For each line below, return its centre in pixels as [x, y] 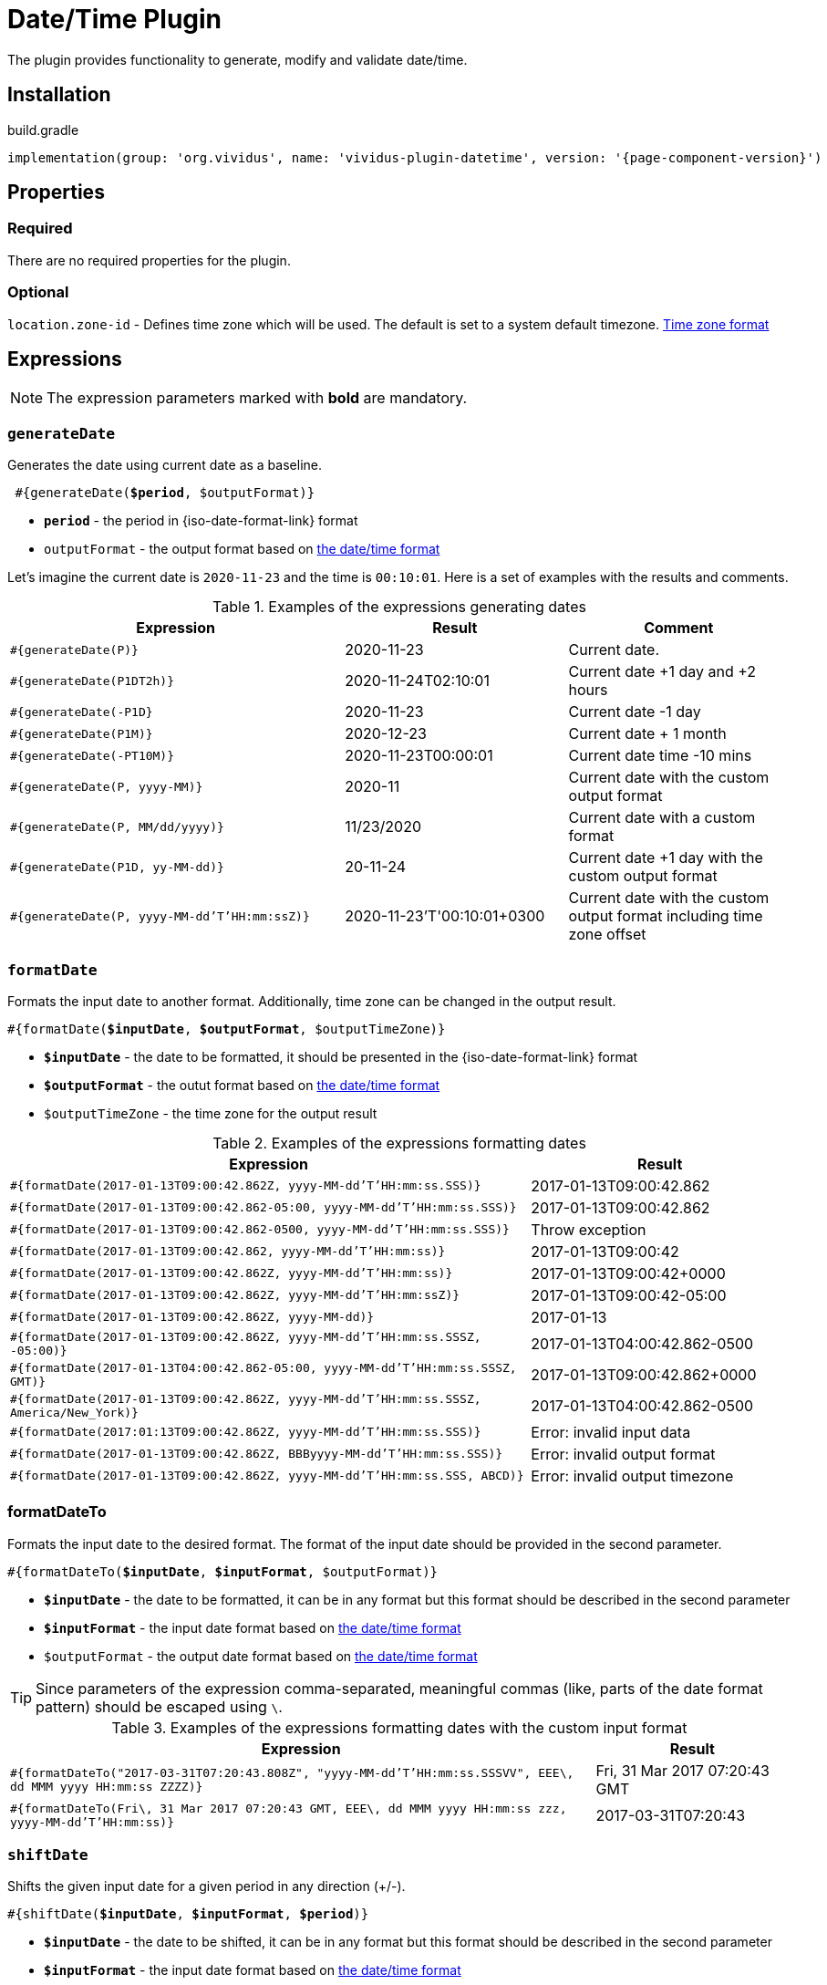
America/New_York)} [74, 1412]
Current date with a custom [662, 818]
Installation [59, 95]
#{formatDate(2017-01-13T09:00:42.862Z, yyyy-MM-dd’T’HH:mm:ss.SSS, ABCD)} [267, 1476]
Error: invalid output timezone [632, 1476]
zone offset [607, 935]
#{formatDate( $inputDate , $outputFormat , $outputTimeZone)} [227, 1029]
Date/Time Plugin [115, 19]
